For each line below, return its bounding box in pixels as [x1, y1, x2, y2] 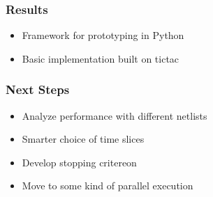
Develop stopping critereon [22, 155, 137, 169]
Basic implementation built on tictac [22, 51, 179, 65]
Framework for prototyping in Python [22, 28, 184, 42]
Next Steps [6, 81, 70, 98]
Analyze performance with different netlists [22, 108, 207, 123]
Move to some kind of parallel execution [22, 178, 193, 193]
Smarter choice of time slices [22, 132, 145, 146]
